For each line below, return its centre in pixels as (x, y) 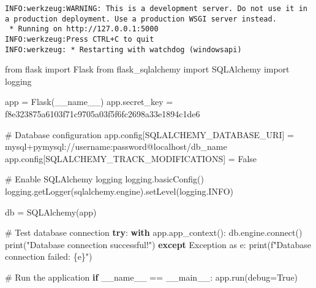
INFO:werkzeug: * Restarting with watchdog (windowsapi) (123, 49)
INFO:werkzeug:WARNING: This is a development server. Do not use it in (156, 9)
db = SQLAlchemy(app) (51, 212)
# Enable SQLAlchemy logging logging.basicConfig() (104, 179)
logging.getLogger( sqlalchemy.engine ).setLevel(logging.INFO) (119, 191)
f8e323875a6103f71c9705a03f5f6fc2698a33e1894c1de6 (103, 114)
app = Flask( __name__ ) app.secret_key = (89, 102)
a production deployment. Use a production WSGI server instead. (141, 19)
